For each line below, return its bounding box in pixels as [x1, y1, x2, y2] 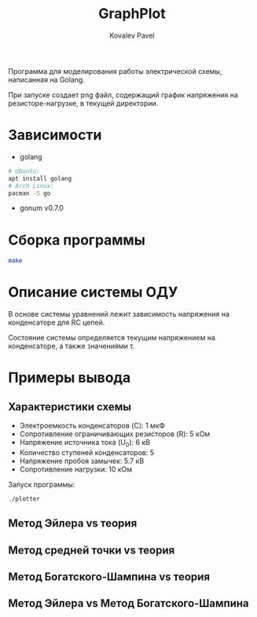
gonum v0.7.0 [19, 204, 64, 213]
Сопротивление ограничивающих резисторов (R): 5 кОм [19, 429, 211, 439]
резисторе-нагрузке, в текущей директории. [8, 98, 159, 108]
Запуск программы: [8, 479, 75, 489]
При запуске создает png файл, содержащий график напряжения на [8, 90, 238, 99]
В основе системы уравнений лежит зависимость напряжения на [8, 310, 230, 319]
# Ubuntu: [8, 167, 41, 175]
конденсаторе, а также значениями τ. [8, 341, 135, 351]
